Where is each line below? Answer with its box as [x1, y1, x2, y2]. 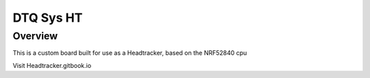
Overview [12, 30, 58, 42]
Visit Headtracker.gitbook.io [12, 61, 92, 69]
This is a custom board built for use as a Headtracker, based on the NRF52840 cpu [12, 49, 247, 57]
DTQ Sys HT [12, 10, 83, 25]
